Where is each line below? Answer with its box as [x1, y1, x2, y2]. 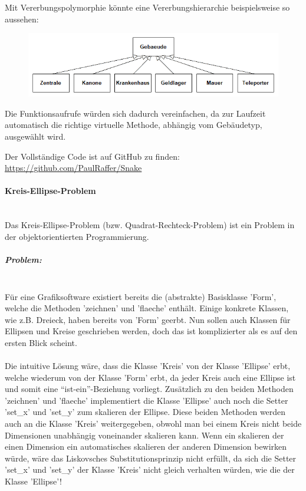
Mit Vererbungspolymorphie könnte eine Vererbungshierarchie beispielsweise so [5, 1, 290, 13]
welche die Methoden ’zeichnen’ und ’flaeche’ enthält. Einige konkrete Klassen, [5, 302, 289, 314]
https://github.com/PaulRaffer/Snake [5, 162, 142, 174]
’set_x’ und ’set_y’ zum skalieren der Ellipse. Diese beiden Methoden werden [5, 406, 286, 418]
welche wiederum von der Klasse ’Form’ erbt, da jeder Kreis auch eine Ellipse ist [5, 371, 296, 383]
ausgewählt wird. [5, 130, 66, 142]
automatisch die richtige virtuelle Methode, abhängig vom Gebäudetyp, [5, 118, 262, 131]
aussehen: [5, 12, 39, 25]
